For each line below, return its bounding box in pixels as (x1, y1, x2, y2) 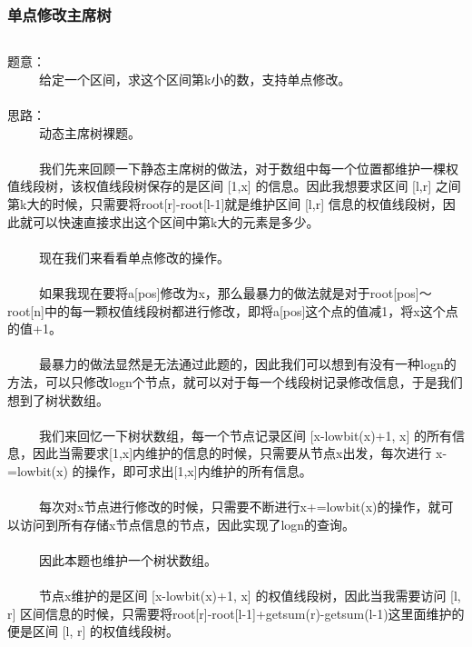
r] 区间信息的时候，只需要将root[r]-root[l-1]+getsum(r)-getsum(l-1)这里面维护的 (7, 603, 465, 622)
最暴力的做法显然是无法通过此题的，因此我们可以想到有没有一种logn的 (38, 354, 457, 373)
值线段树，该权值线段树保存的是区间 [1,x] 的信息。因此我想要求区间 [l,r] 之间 (7, 176, 461, 195)
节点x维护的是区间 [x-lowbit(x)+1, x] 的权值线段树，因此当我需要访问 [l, (38, 586, 461, 605)
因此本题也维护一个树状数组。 (38, 550, 217, 569)
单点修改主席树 (7, 3, 112, 25)
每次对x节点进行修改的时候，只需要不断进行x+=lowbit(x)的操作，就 (38, 497, 441, 516)
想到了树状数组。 (7, 390, 109, 409)
